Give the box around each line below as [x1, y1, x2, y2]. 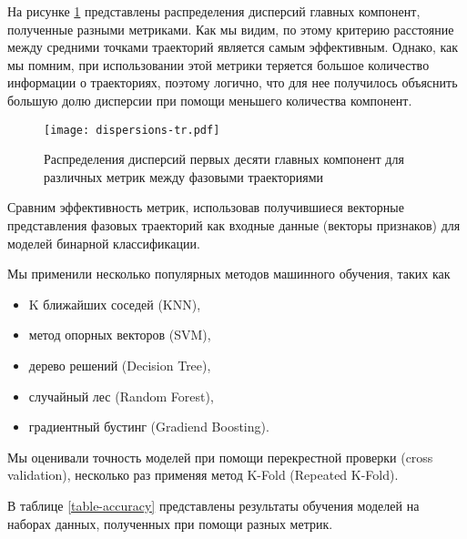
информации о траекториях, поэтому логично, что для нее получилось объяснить [7, 73, 458, 92]
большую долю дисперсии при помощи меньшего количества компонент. [7, 90, 412, 109]
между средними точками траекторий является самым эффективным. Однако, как [7, 37, 459, 56]
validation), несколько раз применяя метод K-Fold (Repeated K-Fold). [7, 465, 399, 484]
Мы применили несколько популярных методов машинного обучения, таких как [7, 264, 451, 283]
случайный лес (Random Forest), [28, 386, 214, 405]
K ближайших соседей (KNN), [28, 294, 201, 313]
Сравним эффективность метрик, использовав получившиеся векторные [7, 198, 404, 217]
